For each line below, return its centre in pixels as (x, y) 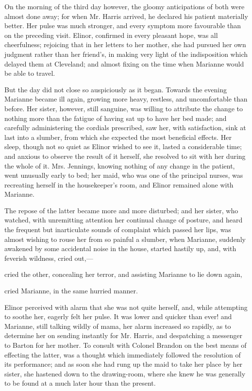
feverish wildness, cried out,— (49, 258)
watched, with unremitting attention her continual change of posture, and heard (124, 220)
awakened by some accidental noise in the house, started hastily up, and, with (120, 248)
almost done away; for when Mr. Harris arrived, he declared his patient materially (126, 16)
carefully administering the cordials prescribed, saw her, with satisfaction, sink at (125, 127)
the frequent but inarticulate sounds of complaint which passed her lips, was (118, 229)
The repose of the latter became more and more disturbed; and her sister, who (121, 210)
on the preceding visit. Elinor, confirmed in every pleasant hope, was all (111, 35)
